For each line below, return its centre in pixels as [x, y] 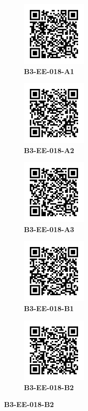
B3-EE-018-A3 [49, 229]
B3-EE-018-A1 [49, 71]
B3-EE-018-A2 [49, 150]
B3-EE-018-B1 [49, 308]
